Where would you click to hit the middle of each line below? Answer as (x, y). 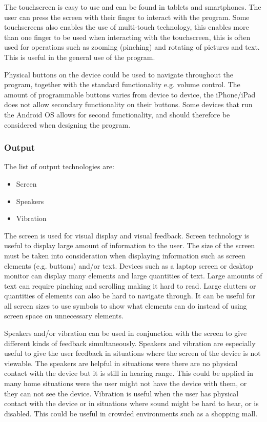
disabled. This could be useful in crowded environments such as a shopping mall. (131, 413)
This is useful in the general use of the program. (80, 57)
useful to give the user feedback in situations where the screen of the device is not (132, 353)
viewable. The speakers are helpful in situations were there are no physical (121, 363)
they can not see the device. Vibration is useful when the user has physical (121, 393)
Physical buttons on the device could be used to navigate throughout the (119, 74)
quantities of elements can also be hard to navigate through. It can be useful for (130, 296)
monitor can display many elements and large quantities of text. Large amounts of (133, 276)
